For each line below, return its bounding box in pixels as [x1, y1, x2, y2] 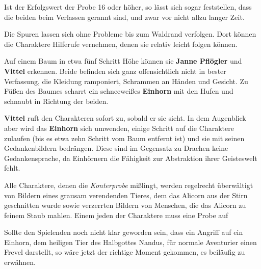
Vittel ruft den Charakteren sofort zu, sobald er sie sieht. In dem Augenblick [4, 113, 246, 123]
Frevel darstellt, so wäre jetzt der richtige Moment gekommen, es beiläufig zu [4, 247, 245, 257]
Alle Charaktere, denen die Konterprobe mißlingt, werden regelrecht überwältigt [4, 179, 253, 190]
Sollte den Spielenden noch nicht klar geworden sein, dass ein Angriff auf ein [4, 227, 243, 237]
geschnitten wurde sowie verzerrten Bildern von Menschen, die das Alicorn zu [4, 200, 246, 210]
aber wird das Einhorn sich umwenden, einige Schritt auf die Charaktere [4, 122, 234, 133]
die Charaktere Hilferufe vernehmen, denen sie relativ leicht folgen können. [4, 38, 238, 49]
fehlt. [4, 163, 20, 173]
